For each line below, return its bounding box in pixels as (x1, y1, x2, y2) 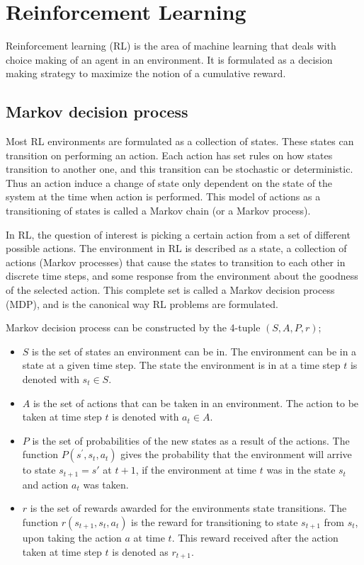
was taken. (83, 476, 129, 491)
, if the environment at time (135, 462, 257, 477)
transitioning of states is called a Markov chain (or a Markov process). (6, 203, 311, 218)
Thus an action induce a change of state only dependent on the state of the (6, 175, 333, 190)
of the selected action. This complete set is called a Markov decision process (6, 282, 335, 297)
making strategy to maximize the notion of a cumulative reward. (6, 66, 286, 81)
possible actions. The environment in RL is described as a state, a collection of (6, 241, 347, 256)
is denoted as (112, 544, 169, 559)
